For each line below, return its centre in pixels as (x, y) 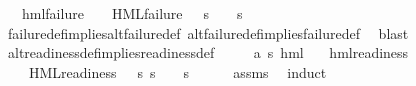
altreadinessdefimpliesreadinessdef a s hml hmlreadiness (208, 52)
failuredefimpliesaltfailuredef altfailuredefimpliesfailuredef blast (208, 32)
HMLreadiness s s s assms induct (177, 71)
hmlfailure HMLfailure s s (132, 13)
